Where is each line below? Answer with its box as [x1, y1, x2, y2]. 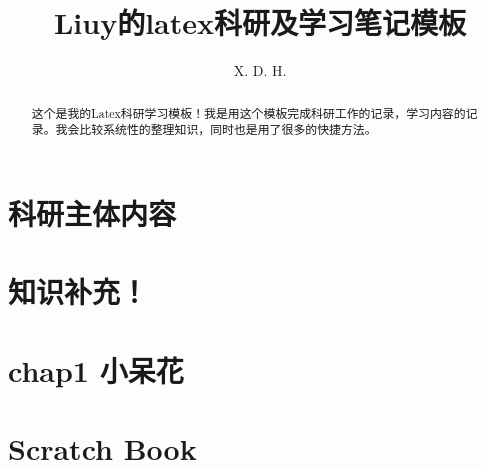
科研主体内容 [8, 192, 177, 233]
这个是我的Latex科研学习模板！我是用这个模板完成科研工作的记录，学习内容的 [31, 104, 466, 121]
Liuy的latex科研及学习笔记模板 [53, 2, 467, 43]
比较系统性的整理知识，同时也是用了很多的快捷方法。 [79, 121, 377, 138]
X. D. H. [233, 60, 287, 81]
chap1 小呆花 [8, 349, 184, 390]
